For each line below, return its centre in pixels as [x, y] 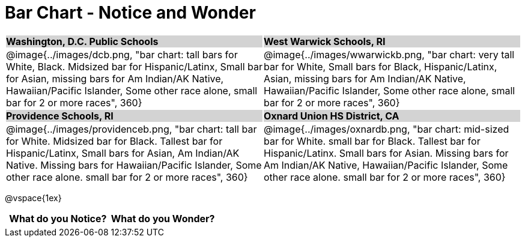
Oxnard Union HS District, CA [332, 116]
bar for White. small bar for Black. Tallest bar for [372, 141]
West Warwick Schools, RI [325, 41]
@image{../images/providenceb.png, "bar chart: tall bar [132, 129]
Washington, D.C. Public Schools [82, 41]
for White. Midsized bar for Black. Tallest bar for [114, 141]
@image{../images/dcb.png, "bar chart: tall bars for [122, 54]
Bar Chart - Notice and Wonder [130, 13]
